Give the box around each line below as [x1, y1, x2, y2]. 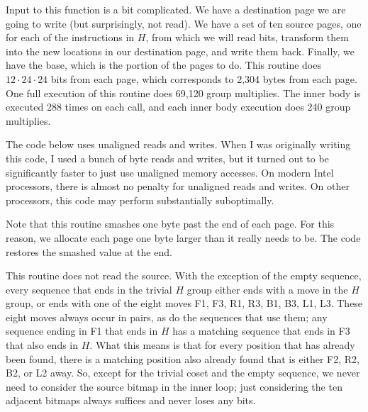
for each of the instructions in [6, 30, 135, 45]
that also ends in [6, 338, 79, 352]
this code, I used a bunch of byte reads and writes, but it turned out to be [6, 150, 329, 165]
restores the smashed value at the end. [6, 244, 172, 259]
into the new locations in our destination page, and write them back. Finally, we [6, 43, 355, 58]
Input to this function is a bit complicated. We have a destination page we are [6, 2, 346, 16]
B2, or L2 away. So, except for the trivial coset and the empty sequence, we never [6, 365, 360, 380]
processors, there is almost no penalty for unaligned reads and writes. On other [6, 179, 350, 194]
